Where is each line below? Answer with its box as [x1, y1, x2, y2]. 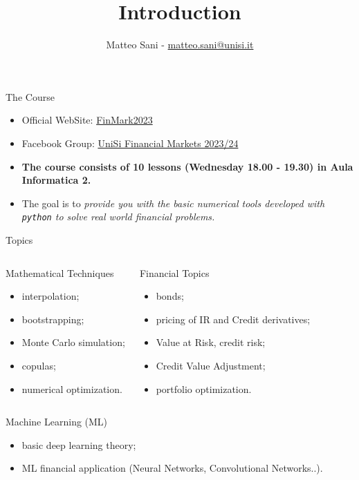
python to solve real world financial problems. [21, 209, 215, 224]
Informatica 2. [21, 173, 91, 187]
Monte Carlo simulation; [21, 335, 125, 349]
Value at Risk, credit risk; [156, 335, 266, 349]
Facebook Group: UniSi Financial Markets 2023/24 [21, 135, 239, 150]
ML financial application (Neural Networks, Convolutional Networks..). [21, 461, 323, 475]
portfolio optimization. [156, 381, 252, 396]
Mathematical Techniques [6, 265, 114, 280]
